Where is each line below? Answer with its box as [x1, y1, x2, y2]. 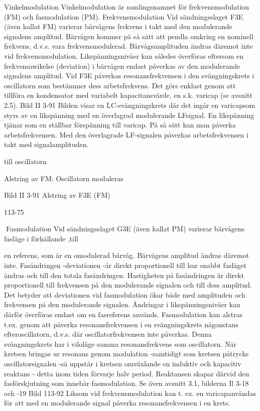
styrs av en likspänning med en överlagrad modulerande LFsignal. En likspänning [4, 109, 254, 120]
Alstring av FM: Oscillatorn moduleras [4, 173, 123, 183]
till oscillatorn [4, 156, 47, 166]
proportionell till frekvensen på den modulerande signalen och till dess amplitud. [4, 280, 252, 290]
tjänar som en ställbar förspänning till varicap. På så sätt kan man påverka [4, 119, 236, 130]
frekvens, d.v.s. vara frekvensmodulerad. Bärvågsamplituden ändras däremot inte [4, 41, 253, 51]
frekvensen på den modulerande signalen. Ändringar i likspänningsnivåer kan [4, 299, 240, 310]
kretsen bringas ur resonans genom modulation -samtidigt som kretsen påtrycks [4, 348, 249, 359]
